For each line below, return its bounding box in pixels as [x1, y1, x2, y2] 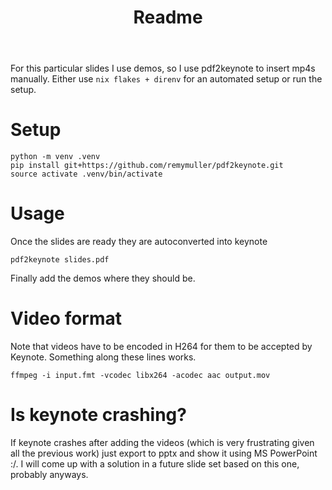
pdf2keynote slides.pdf [10, 255, 110, 265]
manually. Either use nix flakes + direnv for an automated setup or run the [10, 73, 323, 85]
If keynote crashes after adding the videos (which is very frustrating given [10, 436, 315, 448]
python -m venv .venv [10, 152, 101, 162]
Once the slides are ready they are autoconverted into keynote [10, 236, 268, 248]
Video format [10, 307, 123, 330]
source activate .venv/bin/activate [10, 169, 163, 180]
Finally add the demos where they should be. [10, 272, 196, 285]
